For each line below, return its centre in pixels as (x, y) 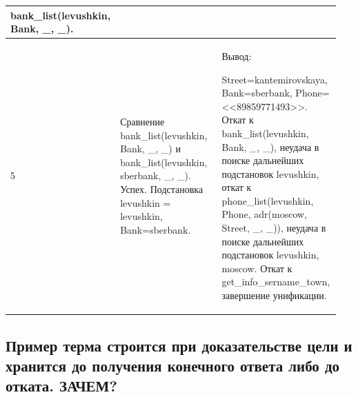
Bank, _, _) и (150, 149)
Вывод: (237, 55)
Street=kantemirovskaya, (275, 79)
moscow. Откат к (257, 268)
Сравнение (142, 122)
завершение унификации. (274, 295)
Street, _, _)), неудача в (274, 228)
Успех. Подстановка (162, 189)
